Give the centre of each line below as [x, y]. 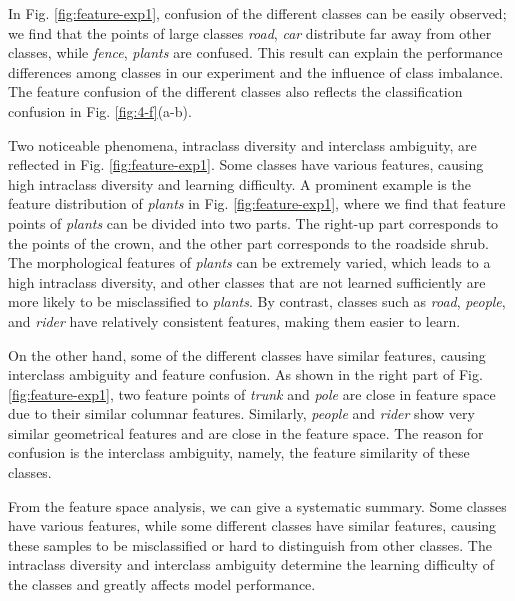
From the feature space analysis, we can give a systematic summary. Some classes [257, 505]
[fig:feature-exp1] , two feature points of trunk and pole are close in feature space [252, 393]
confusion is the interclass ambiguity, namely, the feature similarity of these [239, 452]
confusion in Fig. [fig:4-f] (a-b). [100, 110]
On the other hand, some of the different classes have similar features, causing [247, 354]
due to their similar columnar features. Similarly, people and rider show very [241, 413]
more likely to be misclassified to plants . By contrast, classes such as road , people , [257, 301]
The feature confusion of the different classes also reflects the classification [235, 91]
